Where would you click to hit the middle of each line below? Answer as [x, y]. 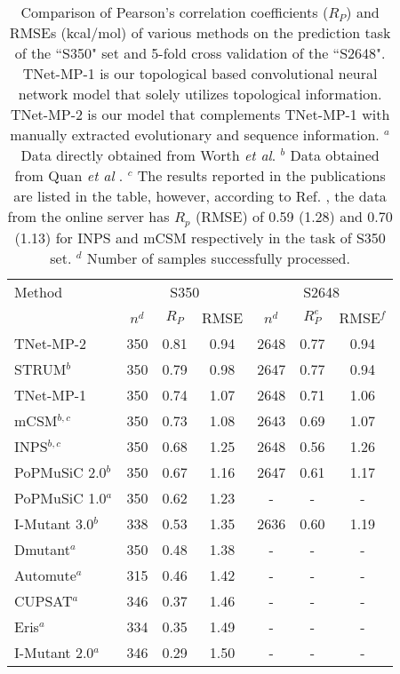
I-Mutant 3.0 [54, 523]
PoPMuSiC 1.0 [60, 497]
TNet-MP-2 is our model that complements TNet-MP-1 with [200, 114]
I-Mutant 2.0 [54, 652]
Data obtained [335, 155]
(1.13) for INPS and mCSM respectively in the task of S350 [200, 237]
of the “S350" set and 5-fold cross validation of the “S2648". [200, 53]
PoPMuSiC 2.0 [60, 472]
